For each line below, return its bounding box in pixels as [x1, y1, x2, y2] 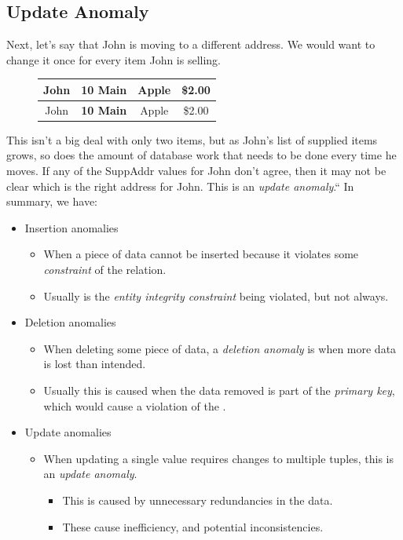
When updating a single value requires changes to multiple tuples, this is [43, 450, 394, 466]
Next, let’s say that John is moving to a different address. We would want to [6, 36, 376, 53]
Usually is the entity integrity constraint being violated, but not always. [43, 287, 389, 304]
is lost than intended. [43, 356, 146, 372]
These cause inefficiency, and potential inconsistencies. [62, 518, 324, 535]
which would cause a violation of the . [43, 397, 226, 414]
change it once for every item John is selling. [6, 51, 222, 67]
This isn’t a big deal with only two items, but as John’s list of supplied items [6, 131, 378, 148]
